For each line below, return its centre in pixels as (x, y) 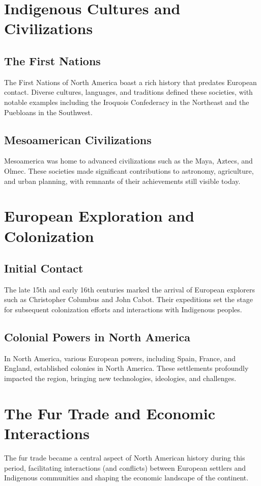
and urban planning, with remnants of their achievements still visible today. (122, 181)
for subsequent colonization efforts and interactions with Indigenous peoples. (123, 309)
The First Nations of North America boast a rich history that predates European (130, 82)
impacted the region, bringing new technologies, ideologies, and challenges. (120, 378)
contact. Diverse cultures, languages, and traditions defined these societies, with (128, 92)
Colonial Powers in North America (97, 337)
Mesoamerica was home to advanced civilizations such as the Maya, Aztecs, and (128, 161)
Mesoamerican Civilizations (78, 139)
